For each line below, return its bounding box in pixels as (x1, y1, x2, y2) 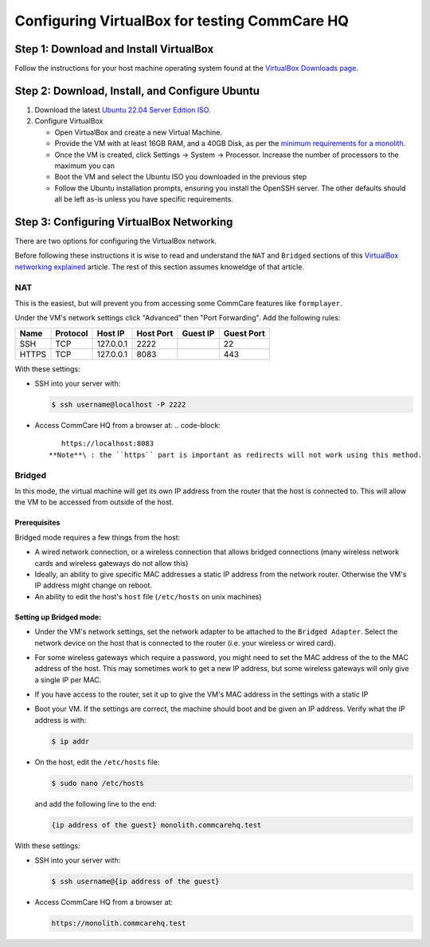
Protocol (55, 328, 88, 339)
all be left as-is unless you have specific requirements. (54, 195, 234, 204)
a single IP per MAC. (34, 674, 102, 685)
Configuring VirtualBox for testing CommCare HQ (14, 12, 350, 29)
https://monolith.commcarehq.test (51, 919, 186, 928)
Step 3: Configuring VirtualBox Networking (14, 215, 233, 229)
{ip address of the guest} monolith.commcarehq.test (51, 820, 262, 829)
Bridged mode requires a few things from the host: (14, 532, 181, 542)
